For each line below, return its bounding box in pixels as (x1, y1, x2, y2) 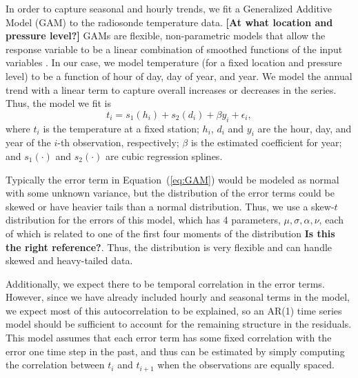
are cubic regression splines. (106, 148, 223, 163)
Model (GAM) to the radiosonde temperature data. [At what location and (6, 14, 333, 29)
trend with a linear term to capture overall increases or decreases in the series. (6, 82, 337, 97)
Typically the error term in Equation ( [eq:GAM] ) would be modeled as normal (6, 172, 339, 186)
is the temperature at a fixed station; (43, 121, 199, 135)
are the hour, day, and (257, 121, 352, 135)
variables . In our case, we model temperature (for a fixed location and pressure (6, 55, 342, 70)
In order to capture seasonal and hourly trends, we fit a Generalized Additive (6, 1, 332, 15)
